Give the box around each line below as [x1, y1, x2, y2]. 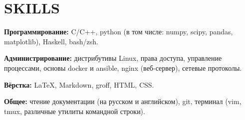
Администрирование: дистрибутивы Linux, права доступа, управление [4, 53, 222, 63]
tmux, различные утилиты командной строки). [4, 106, 145, 116]
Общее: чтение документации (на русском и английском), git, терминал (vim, [4, 96, 242, 107]
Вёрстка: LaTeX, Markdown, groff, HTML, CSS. [4, 79, 154, 90]
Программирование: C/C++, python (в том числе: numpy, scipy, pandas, [4, 26, 233, 37]
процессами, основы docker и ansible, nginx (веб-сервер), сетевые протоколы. [4, 62, 242, 73]
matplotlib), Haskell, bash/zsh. [4, 36, 98, 46]
